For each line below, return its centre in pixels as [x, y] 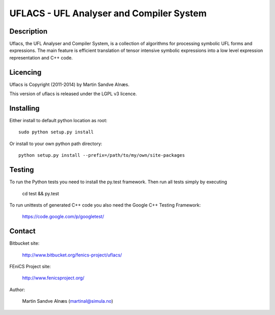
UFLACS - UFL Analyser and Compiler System [108, 13]
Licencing [25, 72]
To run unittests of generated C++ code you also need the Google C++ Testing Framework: [105, 205]
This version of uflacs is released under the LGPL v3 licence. [73, 94]
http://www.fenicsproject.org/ [53, 278]
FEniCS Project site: [30, 266]
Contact [22, 231]
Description [29, 31]
